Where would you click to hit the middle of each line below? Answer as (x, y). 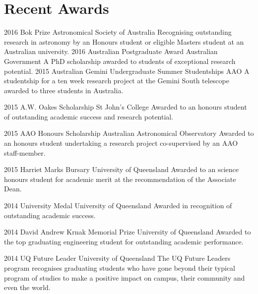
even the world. (27, 287)
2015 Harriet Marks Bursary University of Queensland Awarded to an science (122, 169)
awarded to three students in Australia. (64, 90)
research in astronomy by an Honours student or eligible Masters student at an (124, 41)
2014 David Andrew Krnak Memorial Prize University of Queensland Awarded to (128, 232)
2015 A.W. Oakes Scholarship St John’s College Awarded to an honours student (126, 107)
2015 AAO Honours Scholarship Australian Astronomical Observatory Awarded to (129, 133)
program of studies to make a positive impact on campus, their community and (125, 277)
